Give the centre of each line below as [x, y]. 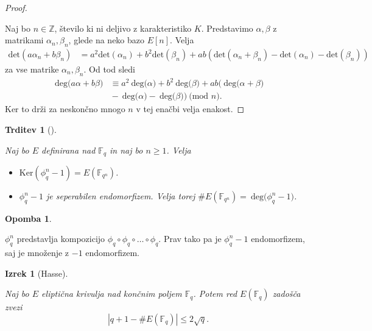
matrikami [24, 40]
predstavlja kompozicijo [61, 239]
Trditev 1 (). [31, 129]
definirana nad [68, 150]
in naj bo [126, 150]
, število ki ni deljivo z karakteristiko [123, 28]
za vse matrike [32, 69]
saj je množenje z [37, 253]
